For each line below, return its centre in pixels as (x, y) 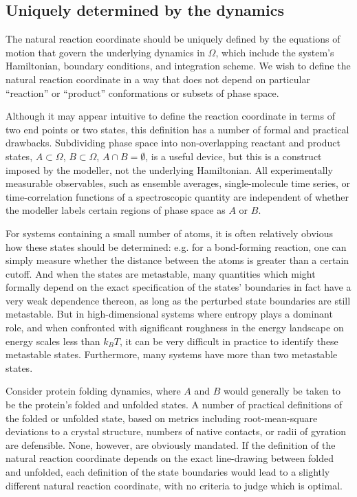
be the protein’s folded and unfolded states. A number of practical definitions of (174, 405)
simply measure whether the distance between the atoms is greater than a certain (177, 260)
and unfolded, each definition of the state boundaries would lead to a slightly (168, 472)
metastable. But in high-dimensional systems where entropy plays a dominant (169, 314)
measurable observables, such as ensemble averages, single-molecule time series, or (178, 183)
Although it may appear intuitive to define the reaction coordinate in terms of (170, 116)
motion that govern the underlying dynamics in (105, 52)
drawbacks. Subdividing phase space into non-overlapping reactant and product (173, 143)
